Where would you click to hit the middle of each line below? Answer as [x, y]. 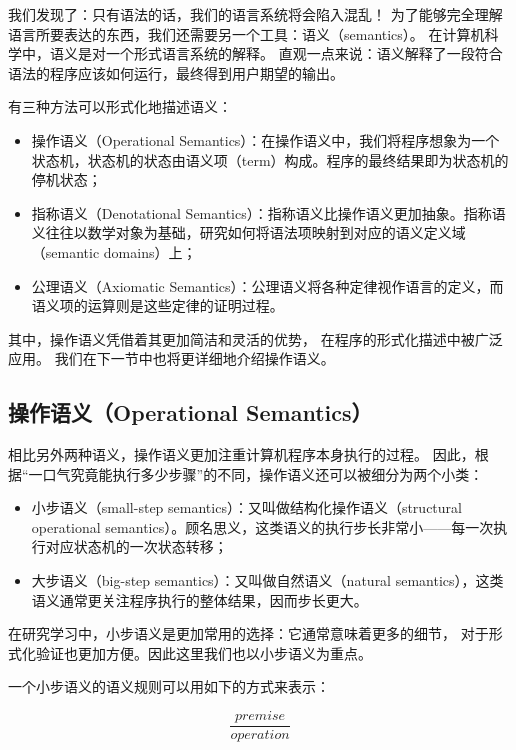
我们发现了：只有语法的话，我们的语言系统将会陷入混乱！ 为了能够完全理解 [255, 14]
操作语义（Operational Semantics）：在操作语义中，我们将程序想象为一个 [265, 139]
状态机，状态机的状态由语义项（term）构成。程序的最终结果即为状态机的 [270, 159]
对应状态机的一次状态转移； [136, 546]
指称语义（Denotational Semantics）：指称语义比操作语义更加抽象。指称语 [268, 212]
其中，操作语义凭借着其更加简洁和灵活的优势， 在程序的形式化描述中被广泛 [255, 338]
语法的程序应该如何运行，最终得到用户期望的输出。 [176, 72]
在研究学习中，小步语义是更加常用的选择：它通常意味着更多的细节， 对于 [248, 633]
